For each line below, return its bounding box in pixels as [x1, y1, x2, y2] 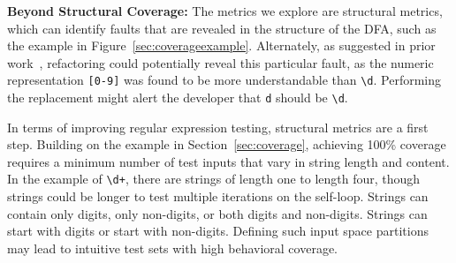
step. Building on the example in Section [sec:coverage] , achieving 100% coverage [7, 135, 446, 154]
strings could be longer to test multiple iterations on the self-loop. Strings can [7, 187, 429, 206]
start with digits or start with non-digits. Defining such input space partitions [7, 222, 429, 240]
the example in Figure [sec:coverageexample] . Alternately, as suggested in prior [7, 36, 436, 55]
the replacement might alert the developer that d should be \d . [7, 88, 348, 107]
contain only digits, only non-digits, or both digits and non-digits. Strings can [7, 204, 428, 222]
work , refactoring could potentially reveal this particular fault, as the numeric [7, 53, 434, 71]
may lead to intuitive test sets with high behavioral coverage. [7, 238, 338, 257]
